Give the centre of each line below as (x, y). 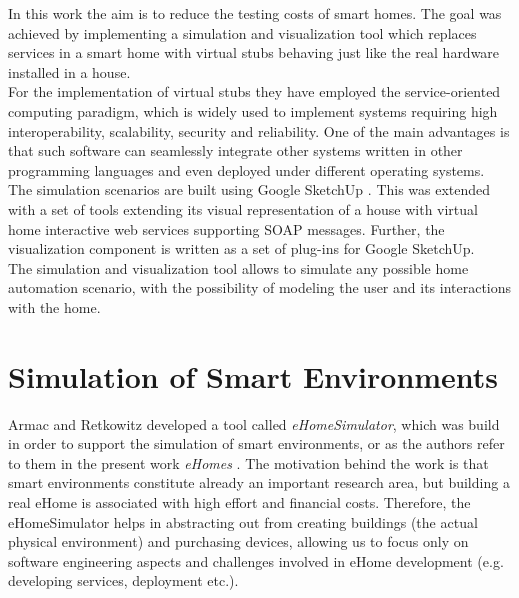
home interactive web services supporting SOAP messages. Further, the (226, 228)
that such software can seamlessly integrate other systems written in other (235, 150)
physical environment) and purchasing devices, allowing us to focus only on (238, 541)
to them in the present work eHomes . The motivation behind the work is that (248, 462)
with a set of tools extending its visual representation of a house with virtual (243, 208)
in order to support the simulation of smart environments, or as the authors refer (256, 443)
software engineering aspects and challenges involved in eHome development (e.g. (256, 560)
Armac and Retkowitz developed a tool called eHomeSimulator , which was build (254, 423)
